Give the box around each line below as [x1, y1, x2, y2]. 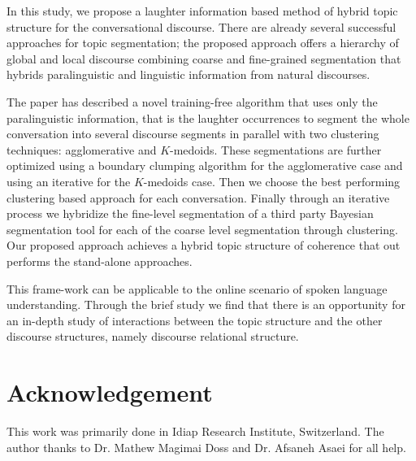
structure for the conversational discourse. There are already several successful [6, 18, 396, 35]
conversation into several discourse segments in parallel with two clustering [6, 125, 379, 142]
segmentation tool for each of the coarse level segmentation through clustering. [6, 220, 398, 237]
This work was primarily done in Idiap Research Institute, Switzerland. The [6, 423, 384, 439]
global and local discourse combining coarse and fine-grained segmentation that [6, 50, 401, 67]
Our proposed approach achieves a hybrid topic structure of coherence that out [6, 237, 401, 254]
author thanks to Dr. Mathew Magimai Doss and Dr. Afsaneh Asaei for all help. [6, 438, 406, 455]
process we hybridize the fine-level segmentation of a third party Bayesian [6, 205, 374, 222]
